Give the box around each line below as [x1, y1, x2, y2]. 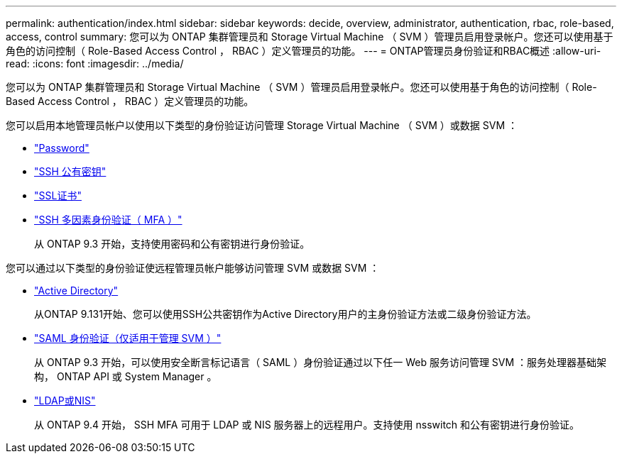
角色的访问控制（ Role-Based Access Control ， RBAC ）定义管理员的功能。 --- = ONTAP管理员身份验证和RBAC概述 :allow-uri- [6, 45, 601, 57]
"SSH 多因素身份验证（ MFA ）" [34, 214, 182, 226]
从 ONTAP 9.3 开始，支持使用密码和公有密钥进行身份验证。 [34, 238, 310, 250]
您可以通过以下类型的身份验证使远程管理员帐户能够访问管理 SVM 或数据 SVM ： [6, 262, 380, 274]
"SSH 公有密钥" [34, 165, 107, 177]
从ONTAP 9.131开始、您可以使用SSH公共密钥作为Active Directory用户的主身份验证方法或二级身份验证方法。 [34, 308, 537, 320]
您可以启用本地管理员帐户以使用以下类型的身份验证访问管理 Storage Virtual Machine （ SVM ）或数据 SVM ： [6, 119, 518, 131]
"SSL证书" [34, 189, 82, 201]
